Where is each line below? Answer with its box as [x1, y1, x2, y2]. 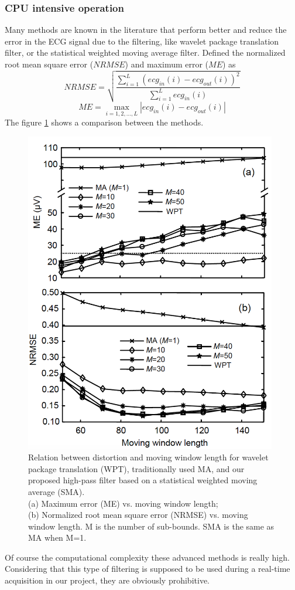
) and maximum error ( [125, 58, 209, 70]
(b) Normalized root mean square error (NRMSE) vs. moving [28, 508, 248, 521]
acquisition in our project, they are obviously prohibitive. [5, 574, 210, 586]
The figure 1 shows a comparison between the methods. [5, 116, 204, 128]
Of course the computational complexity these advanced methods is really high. [5, 551, 290, 563]
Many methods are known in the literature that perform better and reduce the [5, 23, 287, 36]
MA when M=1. [28, 531, 87, 544]
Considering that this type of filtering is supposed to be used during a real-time [5, 562, 290, 575]
